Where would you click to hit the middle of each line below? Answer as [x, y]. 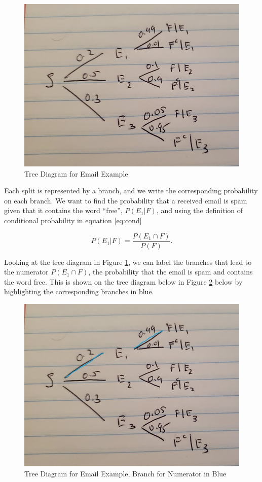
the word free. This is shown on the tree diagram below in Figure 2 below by [123, 281]
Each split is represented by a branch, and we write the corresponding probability [131, 191]
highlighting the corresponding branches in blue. [79, 291]
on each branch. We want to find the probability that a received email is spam [126, 200]
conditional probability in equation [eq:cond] [73, 220]
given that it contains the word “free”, [63, 210]
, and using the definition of [200, 210]
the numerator [26, 272]
